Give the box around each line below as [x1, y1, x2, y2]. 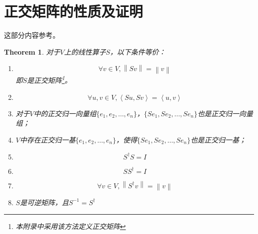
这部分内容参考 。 [4, 30, 60, 40]
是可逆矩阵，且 [20, 197, 69, 207]
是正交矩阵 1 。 [27, 74, 72, 85]
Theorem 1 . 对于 [4, 46, 60, 57]
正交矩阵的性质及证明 [4, 1, 143, 21]
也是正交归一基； [190, 135, 246, 145]
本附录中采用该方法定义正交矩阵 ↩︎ [15, 221, 126, 232]
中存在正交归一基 [19, 135, 75, 145]
